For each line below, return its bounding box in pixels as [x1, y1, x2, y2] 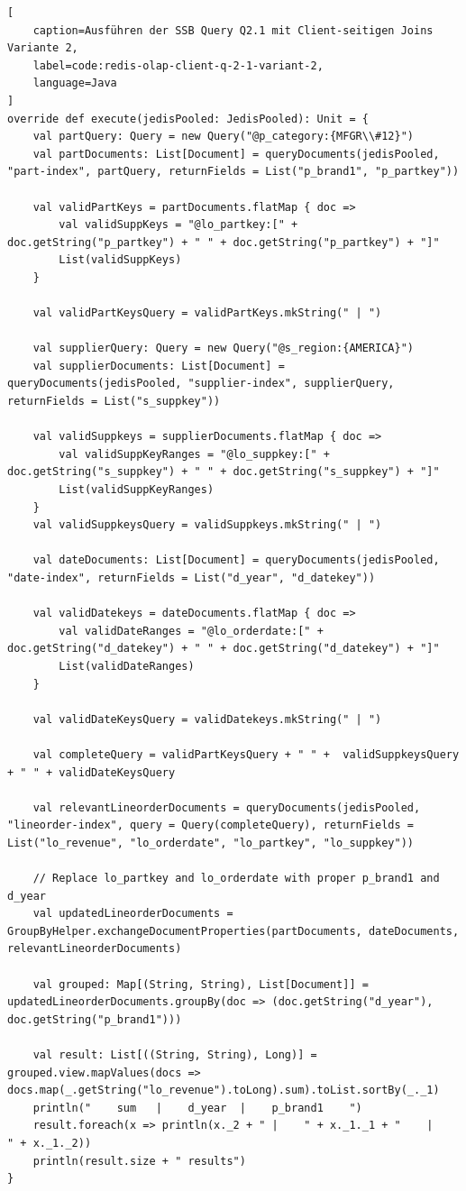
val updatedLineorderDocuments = [32, 907, 233, 921]
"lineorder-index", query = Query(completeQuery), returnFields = [7, 819, 415, 832]
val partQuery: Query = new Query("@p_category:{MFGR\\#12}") [32, 130, 415, 143]
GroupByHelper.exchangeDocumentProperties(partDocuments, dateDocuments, [7, 924, 460, 938]
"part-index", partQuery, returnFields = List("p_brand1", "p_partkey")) [7, 165, 460, 179]
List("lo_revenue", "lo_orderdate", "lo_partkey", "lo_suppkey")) [7, 836, 415, 849]
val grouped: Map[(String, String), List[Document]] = [32, 977, 369, 991]
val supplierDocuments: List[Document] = [32, 359, 285, 372]
